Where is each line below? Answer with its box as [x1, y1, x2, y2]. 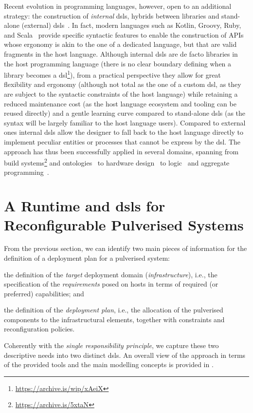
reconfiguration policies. [4, 324, 75, 334]
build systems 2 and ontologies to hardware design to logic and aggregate [4, 156, 230, 167]
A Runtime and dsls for [4, 196, 165, 216]
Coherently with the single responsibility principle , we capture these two [4, 340, 219, 351]
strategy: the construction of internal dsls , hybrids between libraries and [4, 10, 219, 21]
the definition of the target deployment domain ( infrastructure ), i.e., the [4, 269, 217, 279]
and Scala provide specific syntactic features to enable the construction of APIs [4, 29, 244, 40]
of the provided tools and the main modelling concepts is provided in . [4, 359, 214, 370]
